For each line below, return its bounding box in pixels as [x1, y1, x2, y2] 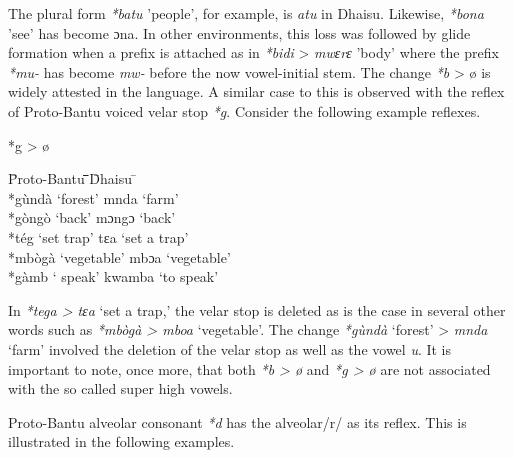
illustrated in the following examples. [8, 431, 235, 452]
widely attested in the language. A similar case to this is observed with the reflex [8, 81, 505, 102]
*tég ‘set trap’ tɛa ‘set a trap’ [8, 226, 189, 247]
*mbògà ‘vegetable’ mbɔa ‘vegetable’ [8, 246, 231, 267]
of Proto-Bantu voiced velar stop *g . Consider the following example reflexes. [8, 100, 481, 121]
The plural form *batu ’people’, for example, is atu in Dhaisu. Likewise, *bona [8, 3, 484, 23]
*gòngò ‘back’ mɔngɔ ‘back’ [8, 207, 176, 228]
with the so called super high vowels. [8, 378, 233, 399]
